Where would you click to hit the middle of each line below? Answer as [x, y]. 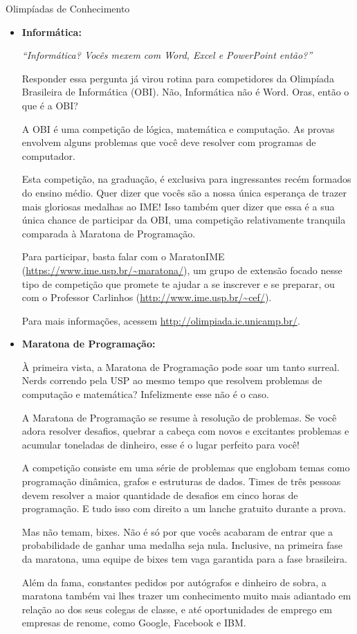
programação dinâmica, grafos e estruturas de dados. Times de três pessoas [181, 481]
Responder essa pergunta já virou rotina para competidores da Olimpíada [178, 78]
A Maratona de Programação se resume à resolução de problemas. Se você [179, 417]
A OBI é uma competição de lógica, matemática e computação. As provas [178, 128]
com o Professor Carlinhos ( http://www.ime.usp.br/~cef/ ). [147, 297]
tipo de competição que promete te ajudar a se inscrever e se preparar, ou [178, 283]
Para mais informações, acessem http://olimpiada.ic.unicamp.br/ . [161, 320]
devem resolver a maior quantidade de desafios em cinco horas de [160, 495]
